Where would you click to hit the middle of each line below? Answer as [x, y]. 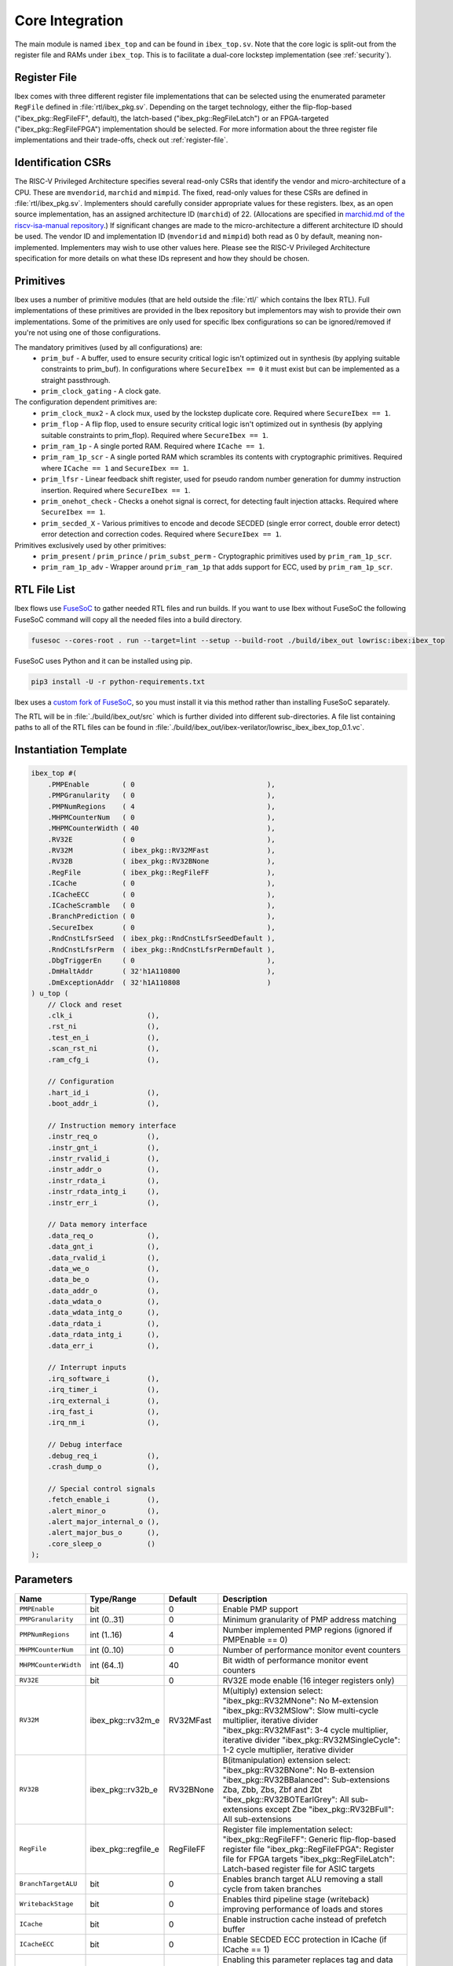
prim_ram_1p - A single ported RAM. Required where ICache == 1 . [153, 446]
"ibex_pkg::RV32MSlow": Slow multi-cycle [301, 1710]
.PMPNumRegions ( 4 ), [161, 806]
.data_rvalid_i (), [104, 1257]
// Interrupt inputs [87, 1368]
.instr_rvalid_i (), [104, 1159]
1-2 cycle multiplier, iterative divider [288, 1750]
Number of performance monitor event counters [312, 1650]
